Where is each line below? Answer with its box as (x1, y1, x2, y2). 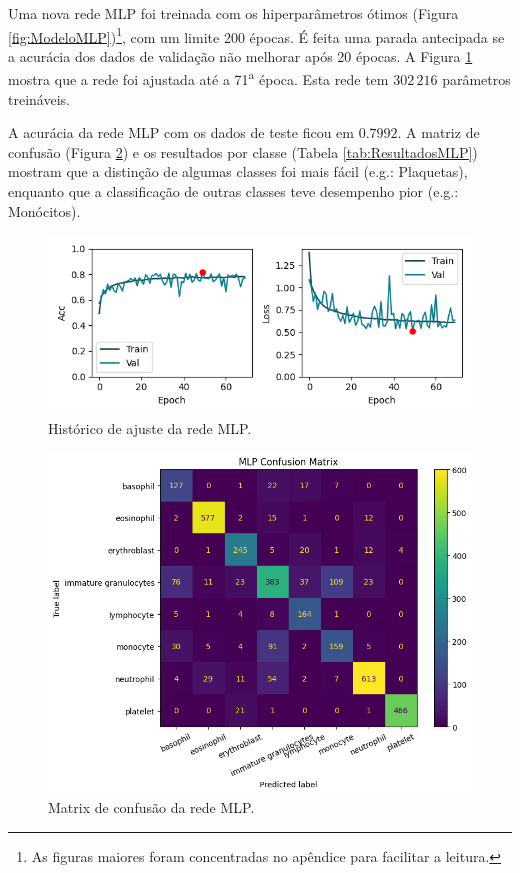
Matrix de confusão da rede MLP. (48, 797, 255, 818)
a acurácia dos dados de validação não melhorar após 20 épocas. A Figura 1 (8, 45, 473, 66)
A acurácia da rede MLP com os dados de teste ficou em (8, 122, 354, 143)
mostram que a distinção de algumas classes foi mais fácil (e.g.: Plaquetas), (8, 161, 468, 182)
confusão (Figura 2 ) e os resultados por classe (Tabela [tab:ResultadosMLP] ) (8, 141, 478, 162)
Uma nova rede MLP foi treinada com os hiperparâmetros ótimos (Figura (8, 3, 459, 23)
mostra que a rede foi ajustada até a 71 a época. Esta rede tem (8, 66, 389, 90)
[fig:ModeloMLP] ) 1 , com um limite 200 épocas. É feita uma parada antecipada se (8, 23, 505, 47)
